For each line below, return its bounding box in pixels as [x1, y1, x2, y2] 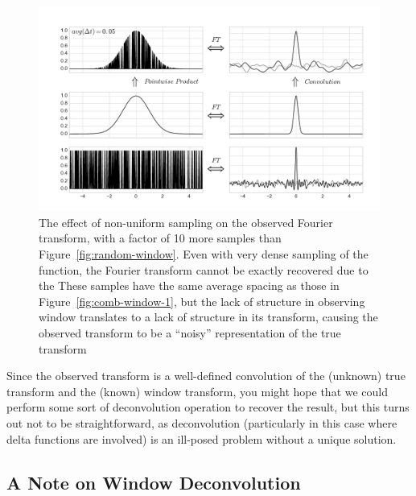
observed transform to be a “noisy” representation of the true [39, 324, 341, 341]
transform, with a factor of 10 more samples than [39, 229, 282, 246]
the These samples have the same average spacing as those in [39, 277, 340, 294]
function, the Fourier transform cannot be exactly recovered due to [39, 261, 369, 278]
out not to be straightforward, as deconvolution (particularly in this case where [6, 414, 397, 431]
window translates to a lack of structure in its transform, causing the [39, 308, 378, 325]
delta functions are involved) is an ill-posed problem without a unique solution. [6, 430, 397, 447]
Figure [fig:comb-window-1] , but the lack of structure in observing [39, 292, 365, 309]
